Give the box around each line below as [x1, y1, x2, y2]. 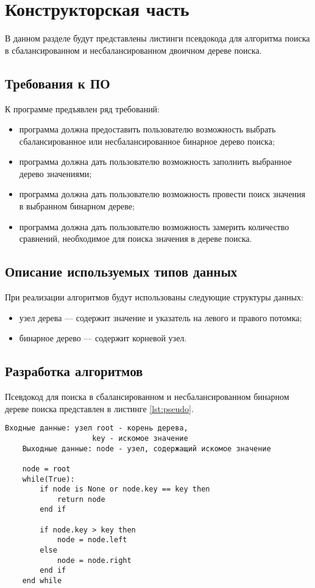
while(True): [22, 474, 75, 484]
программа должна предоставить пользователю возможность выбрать [19, 123, 276, 136]
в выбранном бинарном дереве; [19, 200, 135, 212]
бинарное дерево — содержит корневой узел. [19, 332, 187, 344]
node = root [22, 464, 71, 473]
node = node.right [57, 556, 132, 565]
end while [22, 576, 62, 586]
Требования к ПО [5, 73, 110, 92]
